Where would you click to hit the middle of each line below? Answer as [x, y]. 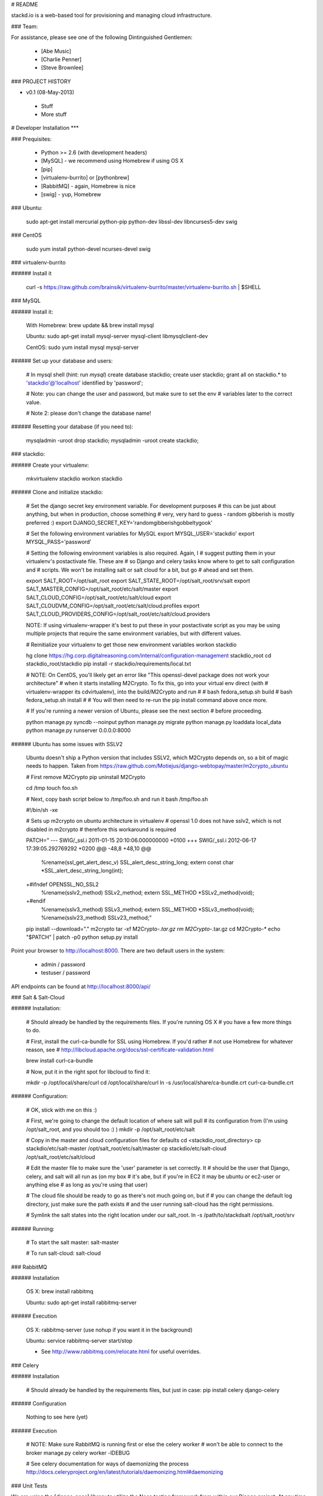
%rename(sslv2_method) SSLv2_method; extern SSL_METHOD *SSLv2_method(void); [147, 893]
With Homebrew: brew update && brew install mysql [90, 325]
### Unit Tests [29, 1486]
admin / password [63, 964]
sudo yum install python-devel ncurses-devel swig [88, 249]
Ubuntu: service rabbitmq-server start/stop [79, 1341]
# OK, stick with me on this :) [62, 1109]
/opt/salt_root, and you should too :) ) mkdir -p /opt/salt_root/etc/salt [110, 1129]
